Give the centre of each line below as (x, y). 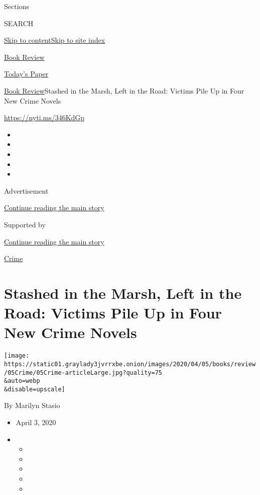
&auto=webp (22, 381)
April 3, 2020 (36, 422)
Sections (17, 6)
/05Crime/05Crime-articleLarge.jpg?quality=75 (83, 373)
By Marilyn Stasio (32, 405)
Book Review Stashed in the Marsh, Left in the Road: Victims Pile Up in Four (124, 90)
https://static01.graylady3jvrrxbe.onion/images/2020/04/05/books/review (130, 364)
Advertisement (26, 190)
